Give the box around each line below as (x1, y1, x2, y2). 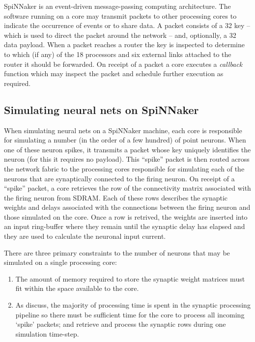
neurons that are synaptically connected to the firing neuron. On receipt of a (4, 173, 235, 183)
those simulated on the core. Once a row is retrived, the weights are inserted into (4, 211, 248, 222)
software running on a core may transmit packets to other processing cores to (4, 10, 237, 21)
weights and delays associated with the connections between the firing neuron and (4, 202, 251, 212)
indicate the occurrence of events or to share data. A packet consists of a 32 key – (4, 20, 250, 30)
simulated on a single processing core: (4, 257, 117, 267)
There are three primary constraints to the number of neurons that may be (4, 247, 230, 257)
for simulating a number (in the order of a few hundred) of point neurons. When (4, 135, 246, 145)
